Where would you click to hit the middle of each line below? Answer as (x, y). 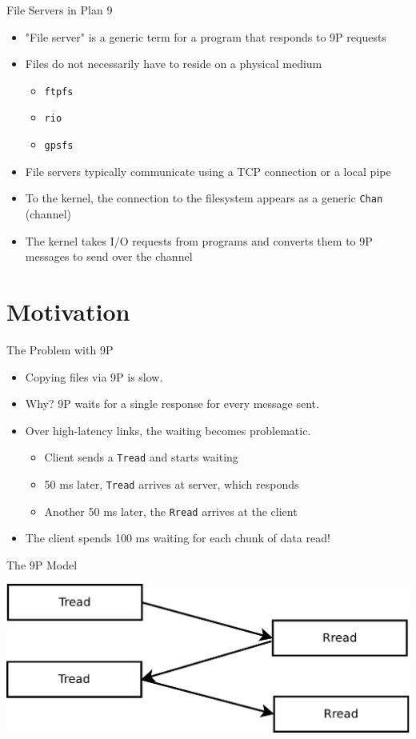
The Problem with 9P (60, 349)
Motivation (68, 311)
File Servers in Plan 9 (60, 10)
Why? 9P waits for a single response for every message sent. (172, 403)
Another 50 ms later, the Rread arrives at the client (171, 511)
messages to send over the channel (109, 256)
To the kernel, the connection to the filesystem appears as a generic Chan (204, 198)
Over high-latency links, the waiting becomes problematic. (168, 430)
